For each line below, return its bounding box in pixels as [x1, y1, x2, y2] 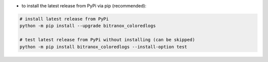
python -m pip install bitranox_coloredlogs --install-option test [19, 44, 188, 50]
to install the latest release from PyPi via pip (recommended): [21, 3, 146, 8]
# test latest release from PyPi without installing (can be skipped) [19, 37, 196, 43]
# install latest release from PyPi [19, 16, 109, 22]
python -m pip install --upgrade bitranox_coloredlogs [19, 23, 156, 29]
